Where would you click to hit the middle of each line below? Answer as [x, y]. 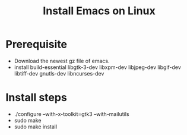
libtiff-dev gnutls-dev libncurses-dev [59, 73]
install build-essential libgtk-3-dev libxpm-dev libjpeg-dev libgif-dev [98, 67]
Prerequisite [37, 44]
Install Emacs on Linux [99, 11]
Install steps [37, 98]
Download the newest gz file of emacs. [62, 61]
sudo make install [36, 127]
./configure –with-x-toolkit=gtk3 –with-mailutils [72, 114]
